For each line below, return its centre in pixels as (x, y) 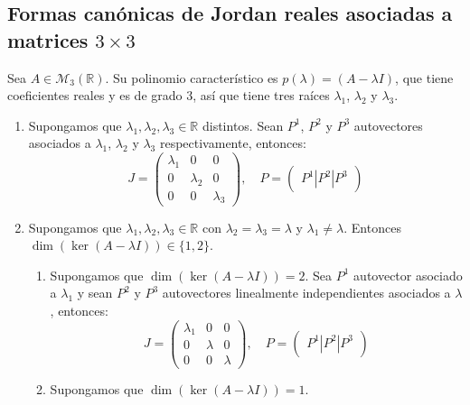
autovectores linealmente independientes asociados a (306, 293)
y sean (95, 293)
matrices (48, 39)
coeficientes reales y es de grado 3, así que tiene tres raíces (169, 95)
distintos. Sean (243, 125)
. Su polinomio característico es (192, 77)
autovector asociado (408, 275)
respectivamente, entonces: (233, 143)
